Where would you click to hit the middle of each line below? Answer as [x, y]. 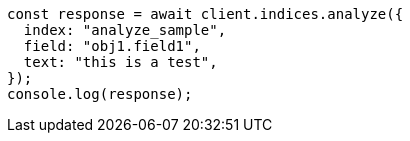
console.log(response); [100, 94]
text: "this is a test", [120, 62]
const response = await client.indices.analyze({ [205, 14]
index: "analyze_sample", [125, 30]
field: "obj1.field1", [112, 46]
